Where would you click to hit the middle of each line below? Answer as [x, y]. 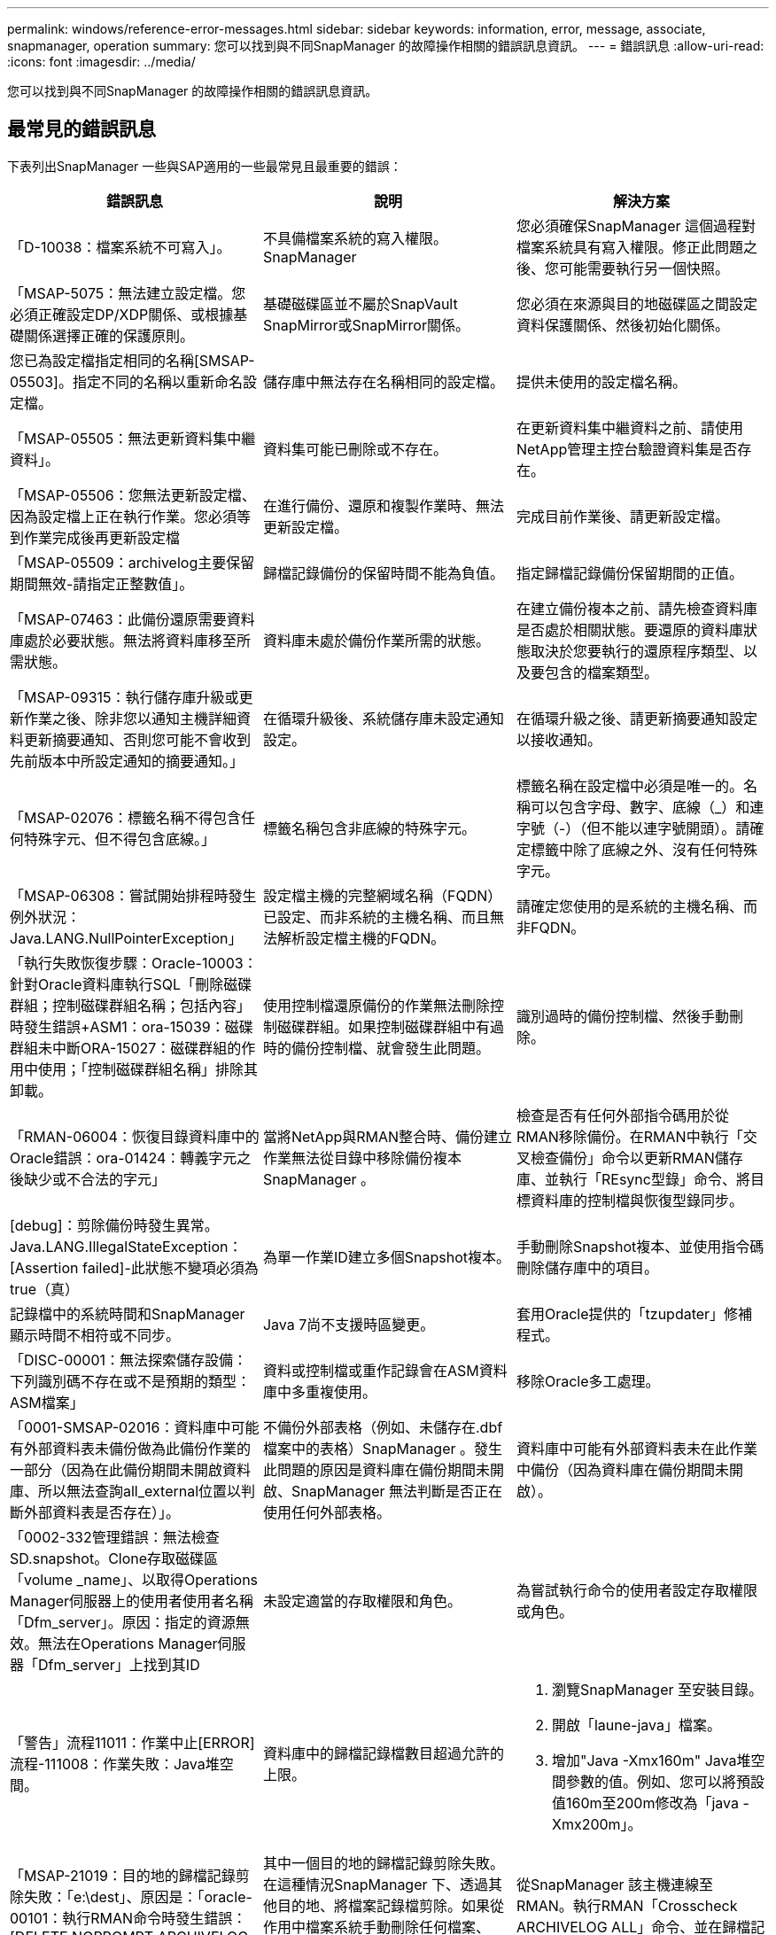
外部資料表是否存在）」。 [102, 1512]
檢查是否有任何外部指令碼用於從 [622, 1115]
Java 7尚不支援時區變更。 [349, 1324]
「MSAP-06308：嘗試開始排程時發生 [133, 895]
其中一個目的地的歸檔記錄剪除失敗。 [383, 1863]
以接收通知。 [559, 739]
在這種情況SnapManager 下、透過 [376, 1884]
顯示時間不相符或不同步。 [95, 1335]
